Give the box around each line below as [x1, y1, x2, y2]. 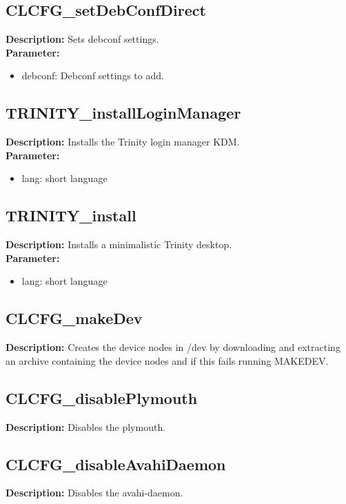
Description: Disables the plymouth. [6, 419, 166, 434]
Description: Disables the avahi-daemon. [6, 485, 183, 500]
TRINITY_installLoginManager [6, 102, 241, 123]
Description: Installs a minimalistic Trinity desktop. [6, 237, 232, 252]
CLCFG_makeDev [6, 308, 143, 329]
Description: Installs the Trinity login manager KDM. [6, 134, 240, 149]
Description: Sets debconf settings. [6, 32, 159, 46]
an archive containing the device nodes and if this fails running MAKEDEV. [6, 353, 329, 367]
